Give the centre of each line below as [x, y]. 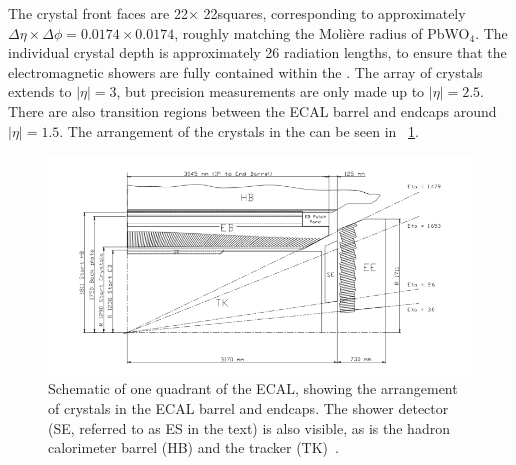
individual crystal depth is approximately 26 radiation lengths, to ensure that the [257, 52]
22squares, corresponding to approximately [334, 13]
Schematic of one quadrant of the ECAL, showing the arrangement [253, 388]
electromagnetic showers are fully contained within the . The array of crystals [245, 71]
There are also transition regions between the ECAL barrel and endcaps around [252, 110]
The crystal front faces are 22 [98, 13]
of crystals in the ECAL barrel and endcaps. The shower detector [248, 407]
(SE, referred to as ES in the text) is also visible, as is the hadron [249, 427]
